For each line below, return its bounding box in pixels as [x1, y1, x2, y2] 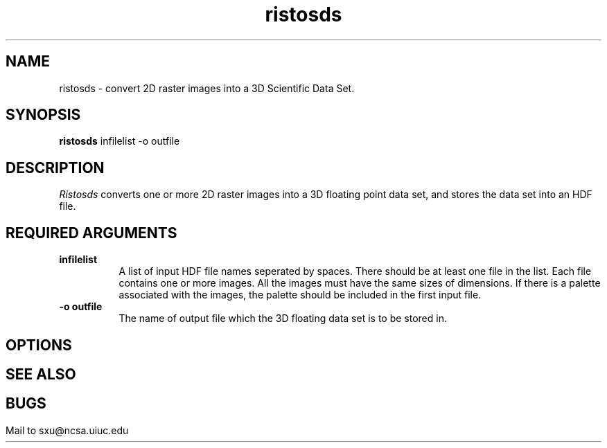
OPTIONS [6, 336, 72, 354]
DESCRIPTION [6, 159, 105, 177]
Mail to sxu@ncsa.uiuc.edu [6, 424, 129, 436]
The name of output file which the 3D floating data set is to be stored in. [118, 312, 447, 325]
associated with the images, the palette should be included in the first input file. [118, 289, 482, 301]
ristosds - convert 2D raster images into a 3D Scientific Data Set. [59, 82, 355, 94]
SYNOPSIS [6, 106, 81, 124]
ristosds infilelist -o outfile [59, 135, 180, 147]
